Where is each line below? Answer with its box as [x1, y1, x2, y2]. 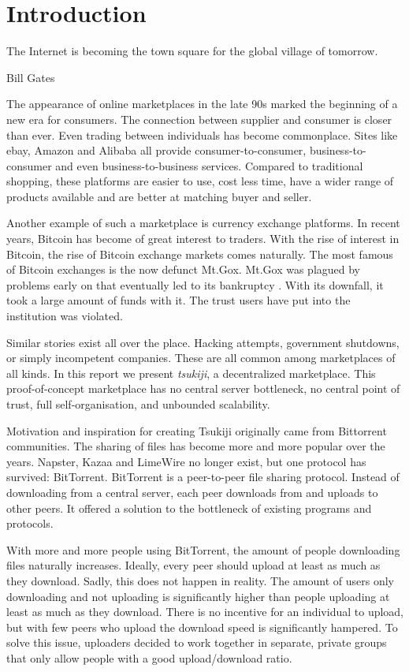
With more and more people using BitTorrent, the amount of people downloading [6, 541, 400, 558]
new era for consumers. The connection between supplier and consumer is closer [6, 110, 392, 127]
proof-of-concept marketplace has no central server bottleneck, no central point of [6, 380, 400, 397]
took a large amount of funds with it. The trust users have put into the [6, 292, 351, 308]
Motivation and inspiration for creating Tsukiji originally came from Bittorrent [6, 422, 387, 439]
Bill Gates [6, 69, 55, 85]
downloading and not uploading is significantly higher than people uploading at [6, 588, 390, 604]
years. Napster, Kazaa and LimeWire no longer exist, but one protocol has [6, 453, 366, 469]
